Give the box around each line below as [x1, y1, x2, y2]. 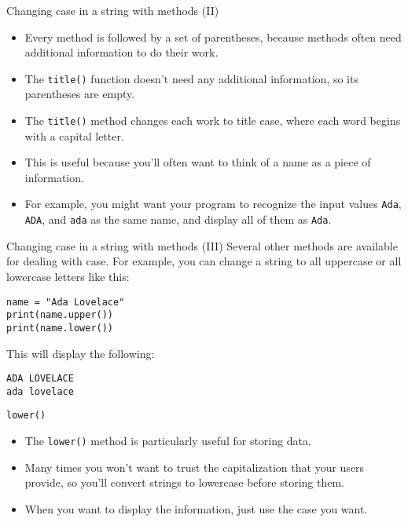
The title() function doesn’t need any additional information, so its [24, 70, 358, 86]
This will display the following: [6, 345, 155, 361]
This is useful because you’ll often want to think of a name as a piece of [24, 154, 371, 170]
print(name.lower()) [6, 322, 114, 334]
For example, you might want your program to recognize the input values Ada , [24, 195, 402, 212]
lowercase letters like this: [6, 268, 130, 284]
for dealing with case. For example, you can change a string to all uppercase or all [6, 253, 402, 269]
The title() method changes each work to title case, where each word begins [24, 112, 401, 129]
